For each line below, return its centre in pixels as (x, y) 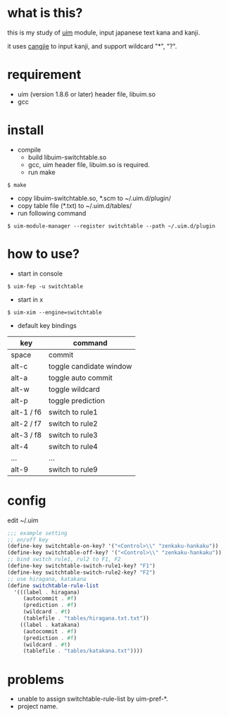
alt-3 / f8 (26, 435)
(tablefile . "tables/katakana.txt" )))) (83, 651)
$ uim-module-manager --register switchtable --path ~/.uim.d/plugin (112, 226)
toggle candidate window (90, 366)
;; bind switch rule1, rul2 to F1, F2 (64, 559)
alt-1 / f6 (26, 412)
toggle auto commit (80, 377)
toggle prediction (77, 400)
